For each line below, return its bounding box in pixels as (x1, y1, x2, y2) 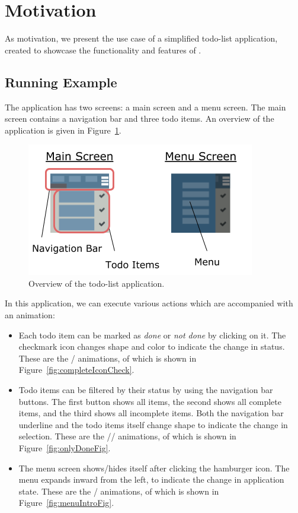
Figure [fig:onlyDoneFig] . (18, 442, 111, 454)
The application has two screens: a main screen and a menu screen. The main (5, 100, 286, 113)
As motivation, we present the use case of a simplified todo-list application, (5, 32, 278, 45)
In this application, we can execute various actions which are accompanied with (5, 297, 293, 309)
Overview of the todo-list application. (28, 277, 165, 289)
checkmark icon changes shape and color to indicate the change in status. (18, 340, 285, 353)
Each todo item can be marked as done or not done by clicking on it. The (18, 328, 286, 341)
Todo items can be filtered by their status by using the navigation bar (18, 384, 273, 396)
